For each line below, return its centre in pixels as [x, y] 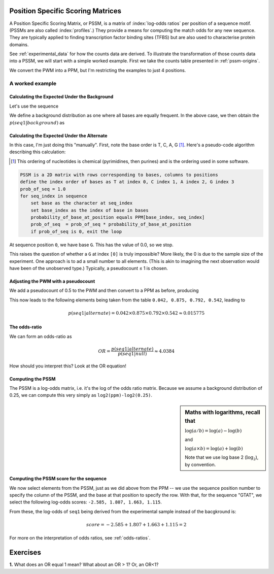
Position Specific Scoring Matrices [65, 11]
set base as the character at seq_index [82, 203]
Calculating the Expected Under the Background [61, 97]
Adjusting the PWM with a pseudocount [52, 281]
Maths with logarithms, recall [223, 412]
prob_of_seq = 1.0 [43, 189]
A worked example [33, 83]
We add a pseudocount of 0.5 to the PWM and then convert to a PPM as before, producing [104, 291]
